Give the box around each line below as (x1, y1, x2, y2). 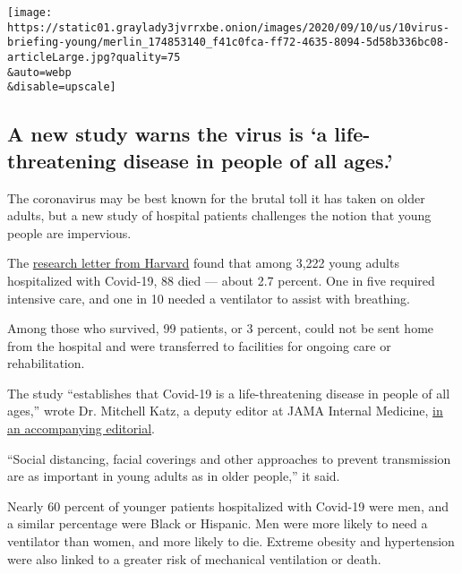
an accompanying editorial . (7, 419, 155, 438)
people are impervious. (7, 223, 132, 242)
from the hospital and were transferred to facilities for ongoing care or (7, 336, 391, 355)
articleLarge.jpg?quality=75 (7, 50, 181, 64)
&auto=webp (7, 65, 72, 79)
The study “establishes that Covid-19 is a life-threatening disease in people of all (7, 383, 450, 402)
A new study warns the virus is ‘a (7, 120, 328, 148)
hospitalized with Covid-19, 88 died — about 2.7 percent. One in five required (7, 270, 435, 289)
